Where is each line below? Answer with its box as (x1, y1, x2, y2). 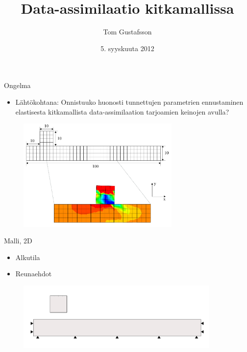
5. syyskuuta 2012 (100, 43, 154, 53)
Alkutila (15, 252, 40, 262)
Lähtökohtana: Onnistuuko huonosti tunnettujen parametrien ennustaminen (15, 96, 244, 107)
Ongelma (4, 80, 31, 90)
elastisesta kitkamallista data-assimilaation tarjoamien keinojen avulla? (15, 106, 229, 117)
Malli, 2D (4, 235, 32, 246)
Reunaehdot (15, 268, 52, 279)
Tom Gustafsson (103, 27, 152, 37)
